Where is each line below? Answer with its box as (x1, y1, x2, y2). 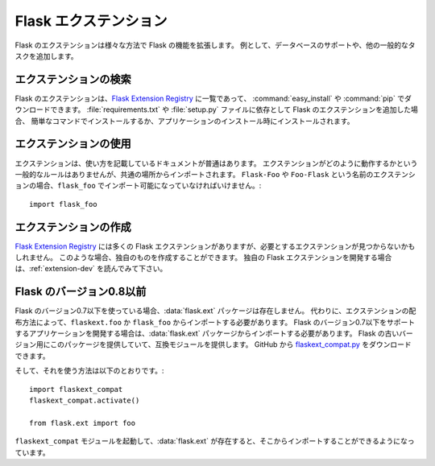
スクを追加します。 (14, 51, 78, 60)
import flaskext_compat (29, 385, 123, 394)
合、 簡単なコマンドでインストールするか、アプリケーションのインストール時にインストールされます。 (14, 116, 354, 126)
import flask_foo (29, 200, 97, 208)
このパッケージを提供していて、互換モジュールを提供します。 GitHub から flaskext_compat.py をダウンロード (49, 340, 412, 349)
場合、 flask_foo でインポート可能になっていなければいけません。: (35, 181, 262, 191)
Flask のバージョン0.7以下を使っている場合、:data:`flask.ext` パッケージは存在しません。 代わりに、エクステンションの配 (14, 306, 416, 315)
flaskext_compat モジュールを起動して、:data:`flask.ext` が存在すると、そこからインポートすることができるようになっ (14, 436, 415, 446)
